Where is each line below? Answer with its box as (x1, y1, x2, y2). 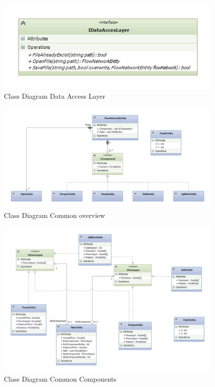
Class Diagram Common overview (4, 210, 105, 220)
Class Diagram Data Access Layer (4, 90, 106, 101)
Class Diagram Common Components (4, 373, 117, 384)
